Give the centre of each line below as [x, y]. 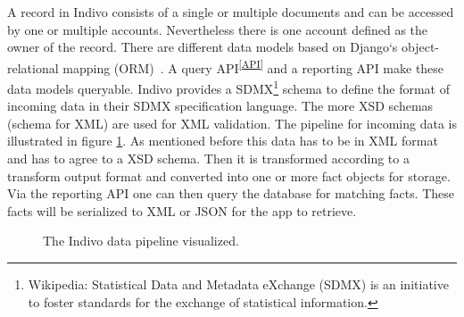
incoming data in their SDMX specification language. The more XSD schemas [220, 106]
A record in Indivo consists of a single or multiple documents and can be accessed [231, 12]
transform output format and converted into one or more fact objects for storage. [229, 175]
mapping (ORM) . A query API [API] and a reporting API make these [253, 66]
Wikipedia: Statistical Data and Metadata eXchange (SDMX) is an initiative [238, 284]
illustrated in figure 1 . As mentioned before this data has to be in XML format [223, 141]
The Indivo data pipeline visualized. [141, 241]
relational [33, 67]
